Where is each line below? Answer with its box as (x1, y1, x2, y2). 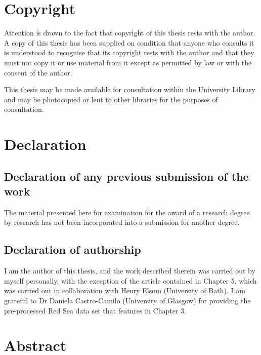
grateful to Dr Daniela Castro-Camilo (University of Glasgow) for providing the (4, 295, 251, 306)
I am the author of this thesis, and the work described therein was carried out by (4, 265, 255, 276)
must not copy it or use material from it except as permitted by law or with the (4, 57, 252, 67)
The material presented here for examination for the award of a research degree (4, 207, 250, 217)
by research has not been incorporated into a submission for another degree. (4, 217, 240, 227)
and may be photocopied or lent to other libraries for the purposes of (4, 94, 218, 104)
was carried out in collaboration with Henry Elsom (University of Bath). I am (4, 285, 245, 296)
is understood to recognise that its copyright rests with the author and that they (4, 47, 254, 58)
